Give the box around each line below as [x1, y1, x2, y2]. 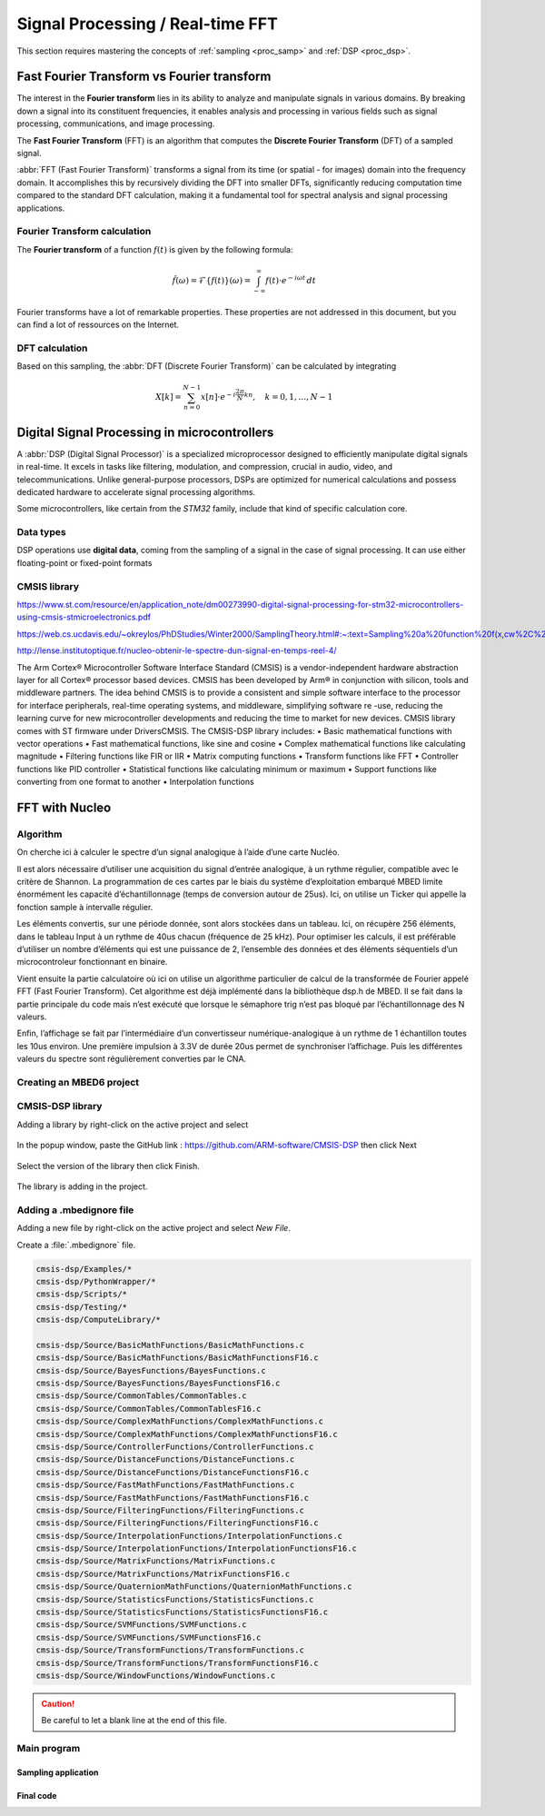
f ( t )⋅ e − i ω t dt [264, 273, 317, 285]
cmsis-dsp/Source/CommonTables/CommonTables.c [35, 1391, 247, 1401]
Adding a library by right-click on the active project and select [16, 1118, 249, 1130]
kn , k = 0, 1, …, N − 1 [243, 391, 333, 402]
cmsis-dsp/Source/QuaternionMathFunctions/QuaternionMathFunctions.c [35, 1582, 352, 1592]
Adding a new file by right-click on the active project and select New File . [16, 1223, 291, 1234]
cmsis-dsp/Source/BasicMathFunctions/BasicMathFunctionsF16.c [35, 1353, 319, 1363]
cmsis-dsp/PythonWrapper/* [35, 1276, 156, 1286]
